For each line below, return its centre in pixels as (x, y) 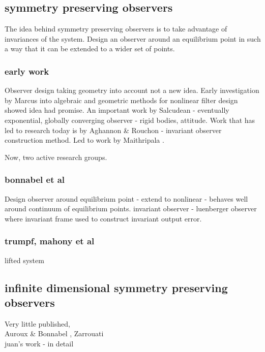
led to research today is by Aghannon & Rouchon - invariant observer (113, 130)
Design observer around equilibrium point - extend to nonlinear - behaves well (126, 198)
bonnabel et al (35, 180)
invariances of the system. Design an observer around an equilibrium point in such (133, 38)
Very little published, (37, 323)
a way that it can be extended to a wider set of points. (90, 49)
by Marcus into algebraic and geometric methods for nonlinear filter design (121, 100)
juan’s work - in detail (39, 343)
